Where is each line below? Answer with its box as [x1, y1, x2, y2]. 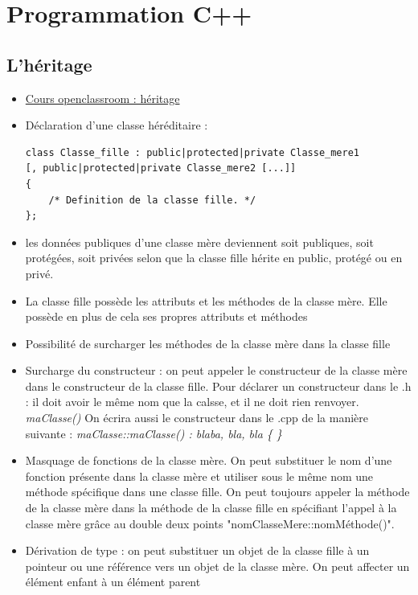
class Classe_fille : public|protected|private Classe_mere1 [25, 146, 360, 158]
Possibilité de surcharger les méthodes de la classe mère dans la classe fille [25, 334, 391, 351]
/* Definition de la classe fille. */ [48, 194, 256, 206]
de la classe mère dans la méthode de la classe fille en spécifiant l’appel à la [25, 499, 397, 516]
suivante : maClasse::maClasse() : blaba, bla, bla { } [25, 425, 282, 441]
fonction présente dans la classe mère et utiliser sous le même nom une [25, 467, 374, 484]
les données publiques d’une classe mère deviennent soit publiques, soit [25, 233, 374, 250]
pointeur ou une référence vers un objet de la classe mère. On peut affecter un [25, 557, 410, 574]
